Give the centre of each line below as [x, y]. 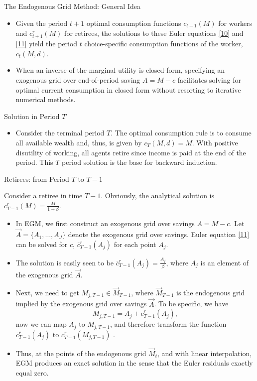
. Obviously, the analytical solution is [158, 195]
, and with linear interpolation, [205, 353]
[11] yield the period [47, 44]
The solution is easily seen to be [65, 262]
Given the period [42, 23]
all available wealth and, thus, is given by [79, 142]
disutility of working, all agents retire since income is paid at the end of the [131, 152]
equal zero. [32, 373]
